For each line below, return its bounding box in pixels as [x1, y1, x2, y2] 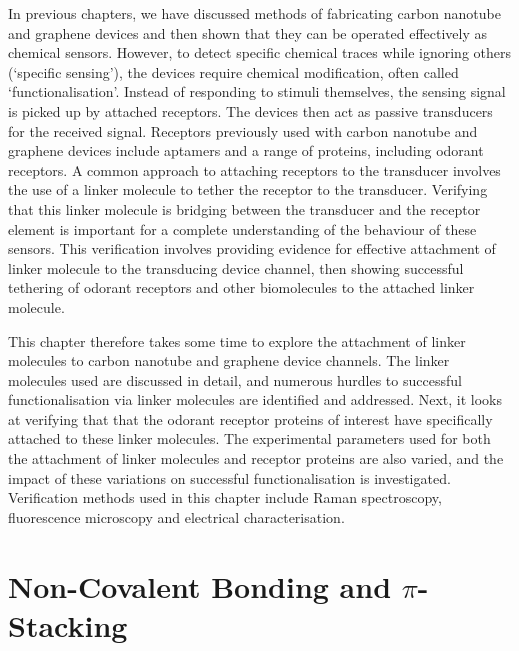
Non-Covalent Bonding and [8, 565, 392, 606]
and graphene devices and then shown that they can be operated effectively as [8, 22, 488, 43]
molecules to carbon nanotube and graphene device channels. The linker [8, 350, 450, 371]
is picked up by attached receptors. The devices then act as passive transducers [8, 100, 493, 121]
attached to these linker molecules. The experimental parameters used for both [8, 428, 491, 449]
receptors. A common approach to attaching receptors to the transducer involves [8, 159, 501, 180]
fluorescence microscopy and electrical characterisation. [8, 506, 345, 527]
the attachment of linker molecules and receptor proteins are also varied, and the [8, 448, 504, 469]
